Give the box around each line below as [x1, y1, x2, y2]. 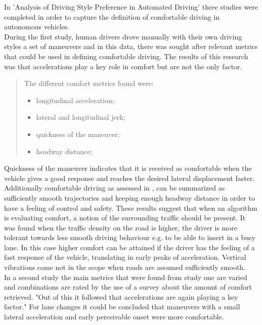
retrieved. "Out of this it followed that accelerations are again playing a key [4, 291, 238, 302]
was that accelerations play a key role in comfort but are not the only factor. [4, 61, 242, 71]
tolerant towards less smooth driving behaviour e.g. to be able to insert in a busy [4, 232, 255, 243]
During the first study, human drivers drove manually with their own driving [4, 31, 242, 41]
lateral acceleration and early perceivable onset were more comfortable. [4, 311, 224, 322]
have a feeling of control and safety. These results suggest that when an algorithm [4, 202, 257, 213]
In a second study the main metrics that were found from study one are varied [4, 271, 247, 282]
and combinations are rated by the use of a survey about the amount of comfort [4, 282, 252, 292]
